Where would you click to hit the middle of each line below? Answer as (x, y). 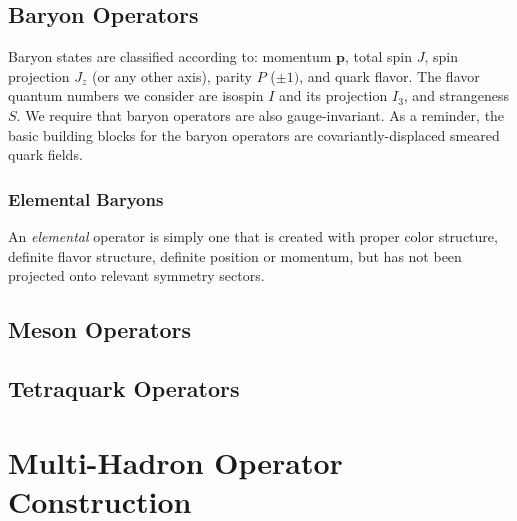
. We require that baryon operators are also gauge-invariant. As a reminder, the (260, 114)
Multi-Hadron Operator (175, 461)
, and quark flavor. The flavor (389, 75)
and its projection (333, 95)
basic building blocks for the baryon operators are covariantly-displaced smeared (254, 134)
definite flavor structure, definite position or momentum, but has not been (235, 255)
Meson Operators (100, 329)
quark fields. (45, 154)
